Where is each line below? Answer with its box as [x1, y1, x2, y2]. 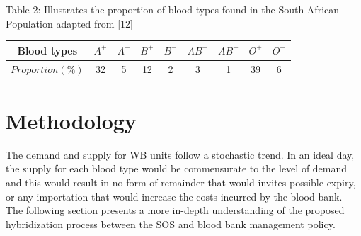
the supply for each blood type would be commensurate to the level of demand [6, 161, 348, 176]
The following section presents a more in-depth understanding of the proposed [6, 203, 345, 218]
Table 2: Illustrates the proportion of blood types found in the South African [6, 2, 340, 16]
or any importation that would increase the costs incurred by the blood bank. [6, 189, 343, 203]
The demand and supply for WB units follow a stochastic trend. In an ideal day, [6, 147, 355, 162]
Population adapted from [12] [6, 16, 133, 30]
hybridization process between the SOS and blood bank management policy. [6, 216, 336, 231]
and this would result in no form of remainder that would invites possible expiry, [6, 174, 356, 189]
